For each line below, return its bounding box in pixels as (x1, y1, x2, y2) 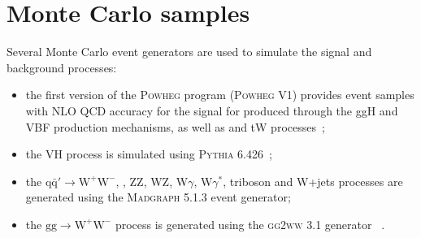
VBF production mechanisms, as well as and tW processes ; (25, 118, 325, 135)
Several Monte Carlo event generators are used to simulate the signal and (7, 43, 372, 60)
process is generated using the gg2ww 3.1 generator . (115, 215, 385, 232)
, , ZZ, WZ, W (115, 172, 189, 189)
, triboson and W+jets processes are (223, 172, 403, 189)
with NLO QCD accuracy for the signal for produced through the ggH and (25, 102, 398, 119)
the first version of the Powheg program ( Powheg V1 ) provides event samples (25, 86, 414, 103)
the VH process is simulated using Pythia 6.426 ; (25, 145, 272, 162)
